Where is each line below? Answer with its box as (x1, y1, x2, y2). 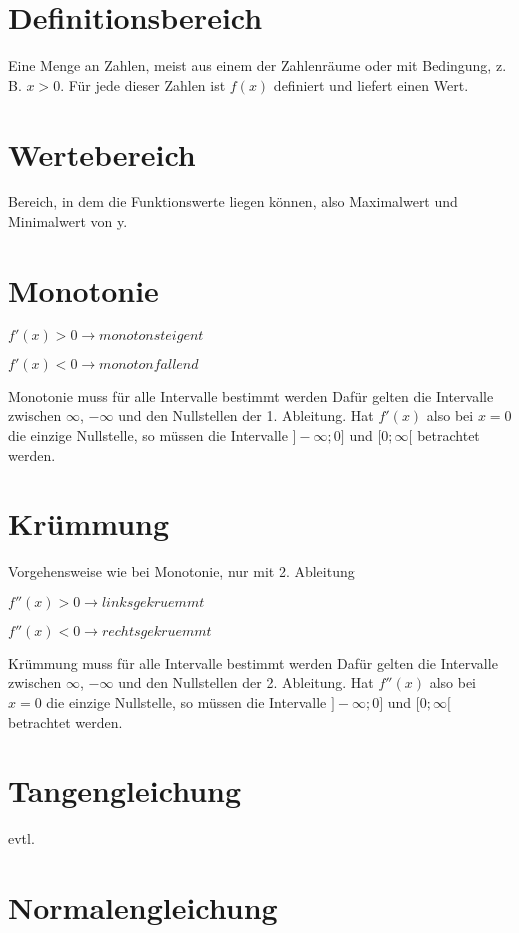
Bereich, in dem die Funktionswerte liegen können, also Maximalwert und (8, 191, 458, 212)
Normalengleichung (8, 887, 278, 928)
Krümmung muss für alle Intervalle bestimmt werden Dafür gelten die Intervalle (8, 652, 498, 673)
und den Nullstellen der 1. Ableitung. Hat (118, 405, 374, 426)
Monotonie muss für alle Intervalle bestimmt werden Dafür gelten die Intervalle (8, 385, 494, 406)
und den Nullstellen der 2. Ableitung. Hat (118, 672, 374, 693)
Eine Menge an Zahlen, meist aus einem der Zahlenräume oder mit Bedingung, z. (8, 55, 507, 76)
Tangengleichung (8, 770, 242, 811)
